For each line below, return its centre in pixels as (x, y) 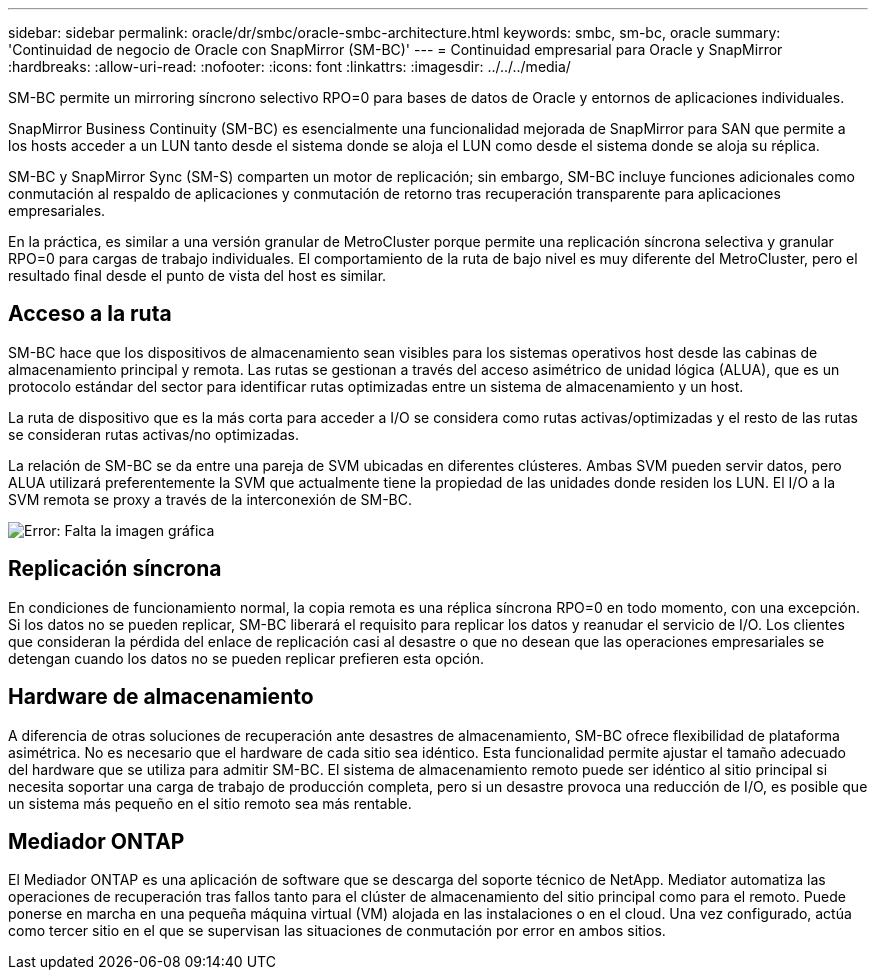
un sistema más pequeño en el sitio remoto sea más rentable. (210, 803)
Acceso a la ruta (90, 314)
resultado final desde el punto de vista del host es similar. (197, 275)
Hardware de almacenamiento (161, 697)
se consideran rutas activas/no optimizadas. (153, 434)
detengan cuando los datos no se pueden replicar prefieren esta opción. (246, 658)
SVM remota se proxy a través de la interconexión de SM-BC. (210, 499)
